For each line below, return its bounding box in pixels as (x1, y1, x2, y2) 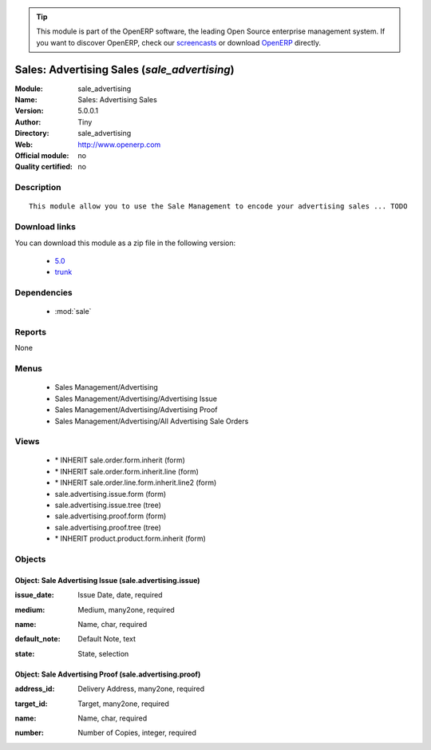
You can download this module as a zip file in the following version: (14, 238, 236, 248)
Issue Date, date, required (77, 590, 163, 600)
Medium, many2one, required (77, 605, 175, 614)
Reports (14, 327, 47, 338)
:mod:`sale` (54, 307, 92, 316)
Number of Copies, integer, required (77, 728, 197, 738)
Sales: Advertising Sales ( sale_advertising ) (14, 62, 235, 76)
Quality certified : (14, 162, 73, 172)
